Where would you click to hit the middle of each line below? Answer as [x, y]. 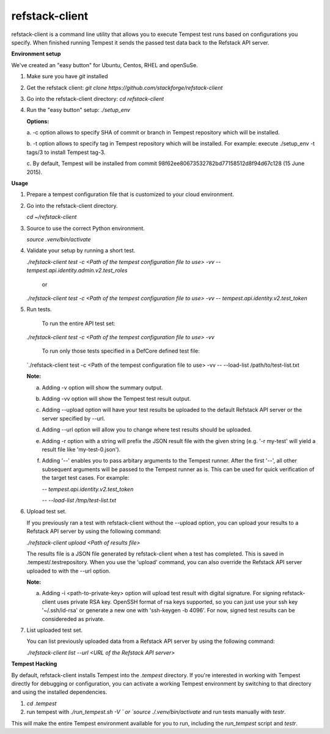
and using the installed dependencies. [59, 692]
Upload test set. [46, 512]
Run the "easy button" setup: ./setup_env [79, 110]
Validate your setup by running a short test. [81, 251]
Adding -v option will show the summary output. [102, 387]
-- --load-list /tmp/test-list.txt [79, 500]
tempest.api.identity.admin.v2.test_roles [77, 270]
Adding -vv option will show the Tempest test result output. [116, 399]
